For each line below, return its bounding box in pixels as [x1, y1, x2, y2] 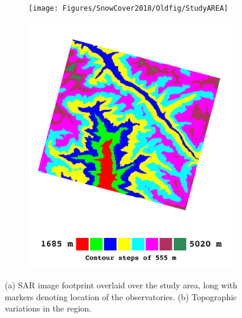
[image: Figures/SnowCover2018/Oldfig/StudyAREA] [28, 4, 228, 12]
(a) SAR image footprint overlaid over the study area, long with [5, 279, 238, 291]
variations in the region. [5, 302, 92, 314]
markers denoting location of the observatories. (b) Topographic [5, 290, 237, 303]
